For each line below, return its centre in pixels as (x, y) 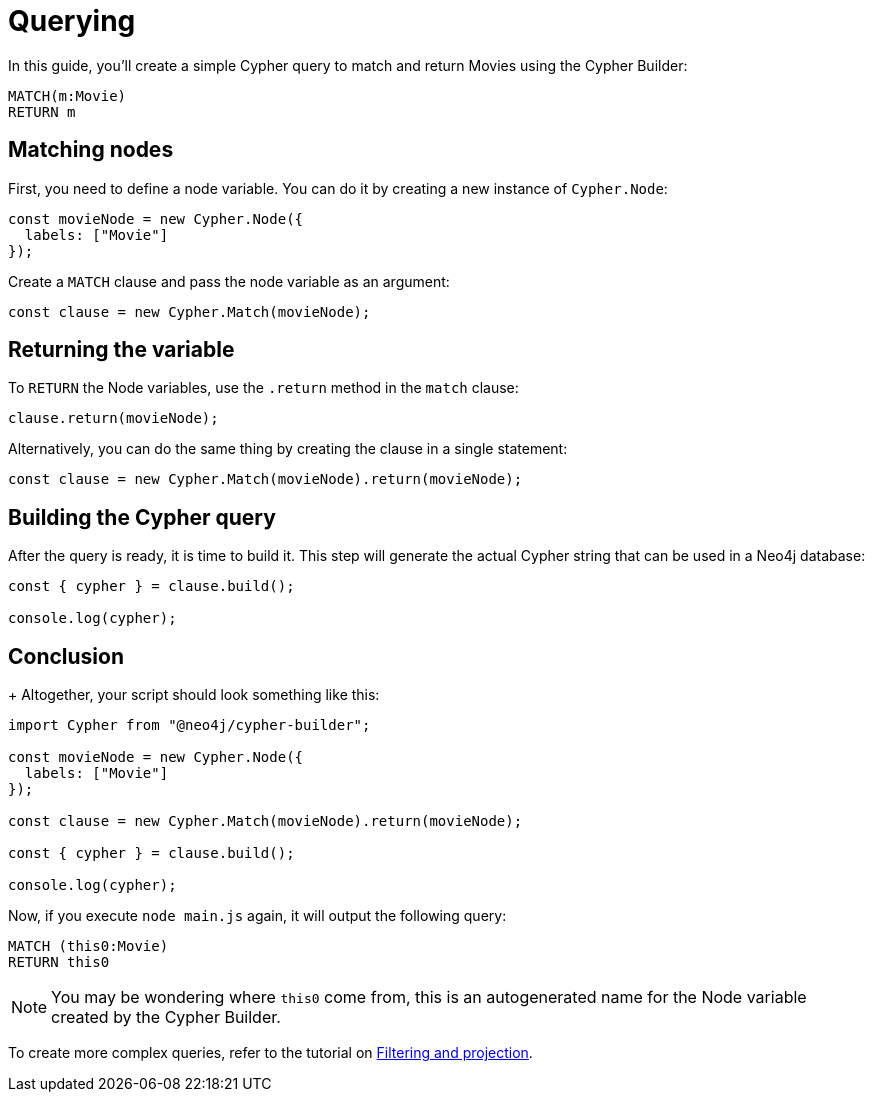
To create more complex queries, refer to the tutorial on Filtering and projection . (270, 1053)
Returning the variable (121, 350)
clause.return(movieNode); (113, 418)
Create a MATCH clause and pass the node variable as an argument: (229, 281)
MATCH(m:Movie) (67, 95)
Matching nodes (91, 150)
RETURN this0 (59, 962)
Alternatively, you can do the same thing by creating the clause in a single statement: (288, 449)
